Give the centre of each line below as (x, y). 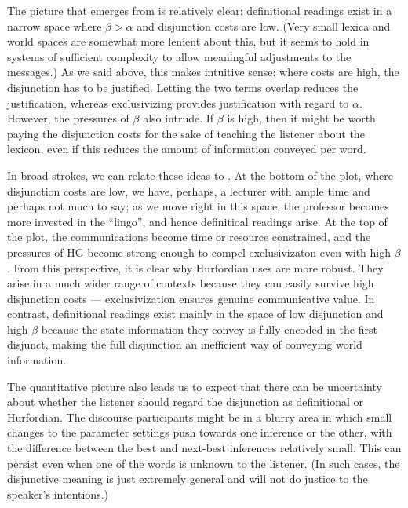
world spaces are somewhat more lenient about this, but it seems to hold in (188, 41)
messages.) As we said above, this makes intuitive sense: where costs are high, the (203, 72)
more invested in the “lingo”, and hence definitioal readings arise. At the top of (197, 221)
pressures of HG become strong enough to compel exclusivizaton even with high (199, 252)
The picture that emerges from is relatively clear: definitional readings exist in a (200, 10)
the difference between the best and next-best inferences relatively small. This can (204, 448)
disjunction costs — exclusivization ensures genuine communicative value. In (191, 298)
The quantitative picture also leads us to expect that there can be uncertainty (195, 386)
